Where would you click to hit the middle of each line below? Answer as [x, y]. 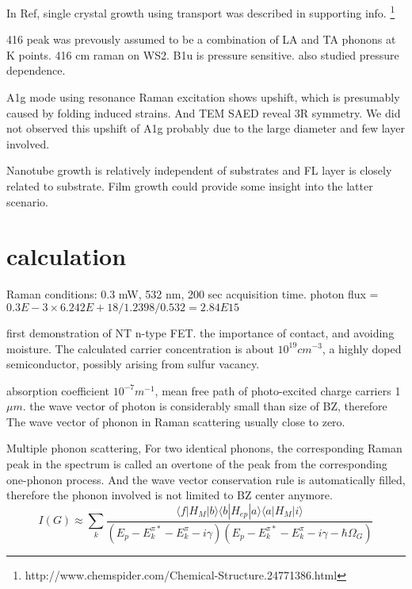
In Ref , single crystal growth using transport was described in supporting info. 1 [201, 12]
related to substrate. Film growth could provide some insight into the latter [190, 186]
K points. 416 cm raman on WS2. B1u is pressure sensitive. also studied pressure [203, 54]
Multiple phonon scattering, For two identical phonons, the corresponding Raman [204, 448]
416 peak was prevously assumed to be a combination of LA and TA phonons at [201, 39]
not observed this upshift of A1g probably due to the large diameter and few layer [206, 128]
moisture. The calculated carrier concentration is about [140, 348]
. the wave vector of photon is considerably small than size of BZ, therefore [205, 406]
